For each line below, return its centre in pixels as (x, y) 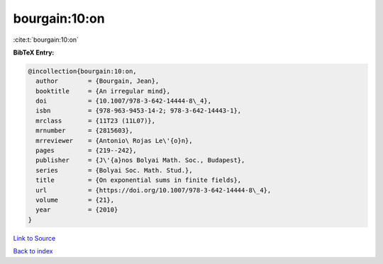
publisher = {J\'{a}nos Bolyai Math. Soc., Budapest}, (140, 160)
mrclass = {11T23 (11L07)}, (96, 121)
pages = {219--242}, (87, 151)
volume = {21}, (75, 200)
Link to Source (34, 238)
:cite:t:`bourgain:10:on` (46, 40)
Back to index (33, 251)
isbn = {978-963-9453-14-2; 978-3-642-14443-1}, (139, 111)
